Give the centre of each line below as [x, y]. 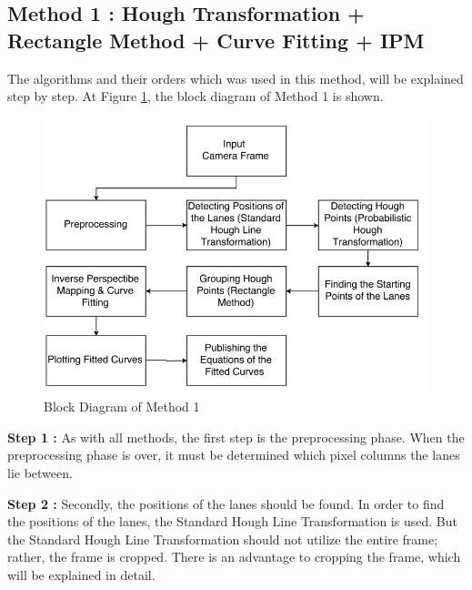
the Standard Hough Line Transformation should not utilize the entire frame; [223, 539]
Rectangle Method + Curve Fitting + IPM [216, 40]
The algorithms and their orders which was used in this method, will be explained [236, 78]
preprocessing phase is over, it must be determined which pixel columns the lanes [234, 455]
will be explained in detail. [81, 574]
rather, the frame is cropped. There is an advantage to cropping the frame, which [234, 557]
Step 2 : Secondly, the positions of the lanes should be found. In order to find [226, 503]
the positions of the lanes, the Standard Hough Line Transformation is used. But [232, 521]
